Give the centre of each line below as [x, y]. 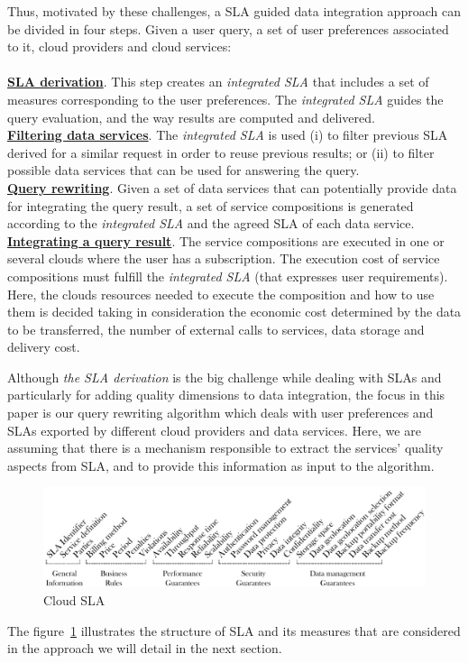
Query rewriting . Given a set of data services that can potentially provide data [232, 187]
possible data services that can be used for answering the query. [184, 170]
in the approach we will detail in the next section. [145, 648]
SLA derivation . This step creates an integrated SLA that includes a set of [218, 82]
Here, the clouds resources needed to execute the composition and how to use [221, 294]
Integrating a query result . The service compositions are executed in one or [226, 240]
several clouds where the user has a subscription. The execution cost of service [224, 258]
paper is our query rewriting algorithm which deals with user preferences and [220, 413]
